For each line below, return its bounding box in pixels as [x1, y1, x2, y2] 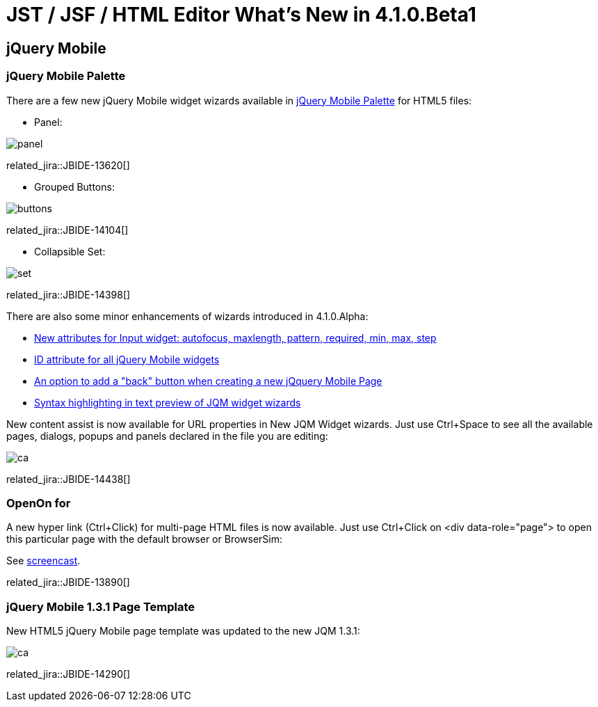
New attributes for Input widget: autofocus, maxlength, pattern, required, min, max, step [34, 331, 437, 344]
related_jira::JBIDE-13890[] [6, 576, 130, 589]
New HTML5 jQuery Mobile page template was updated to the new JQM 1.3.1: [6, 625, 360, 637]
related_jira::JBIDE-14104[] [6, 223, 129, 236]
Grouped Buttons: [34, 180, 115, 193]
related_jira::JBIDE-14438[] [6, 472, 131, 485]
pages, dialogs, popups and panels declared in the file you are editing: [6, 429, 328, 442]
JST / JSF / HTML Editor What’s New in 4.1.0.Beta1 [6, 3, 476, 26]
